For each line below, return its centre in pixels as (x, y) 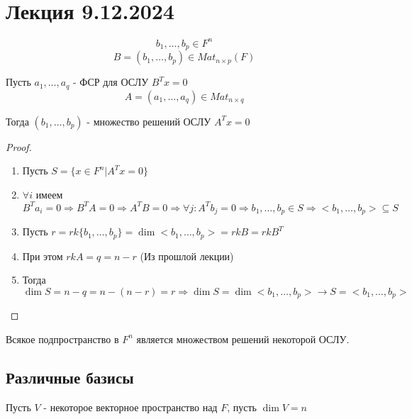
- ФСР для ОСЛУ (111, 82)
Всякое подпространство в (62, 339)
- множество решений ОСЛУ (149, 121)
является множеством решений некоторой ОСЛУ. (243, 339)
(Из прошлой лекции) (187, 256)
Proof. (19, 146)
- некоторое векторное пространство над (130, 407)
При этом (43, 256)
